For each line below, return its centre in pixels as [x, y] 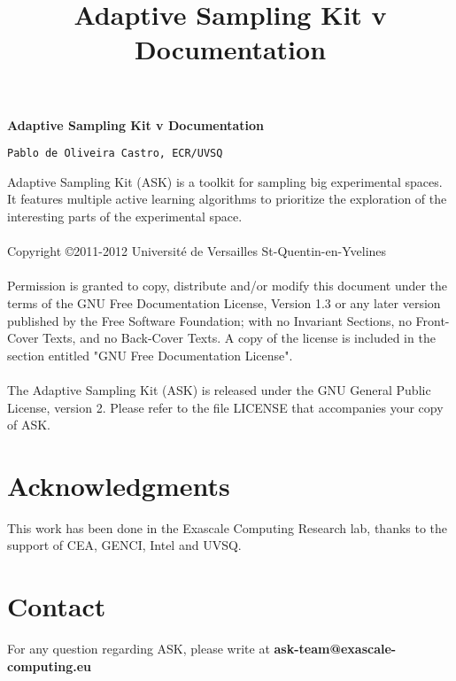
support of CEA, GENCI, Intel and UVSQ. [124, 545]
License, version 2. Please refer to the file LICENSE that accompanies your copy [225, 407]
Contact [57, 606]
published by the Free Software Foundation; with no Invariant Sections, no [209, 320]
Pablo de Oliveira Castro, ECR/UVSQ [115, 154]
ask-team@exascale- [335, 649]
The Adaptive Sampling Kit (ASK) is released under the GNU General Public [219, 389]
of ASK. [29, 425]
